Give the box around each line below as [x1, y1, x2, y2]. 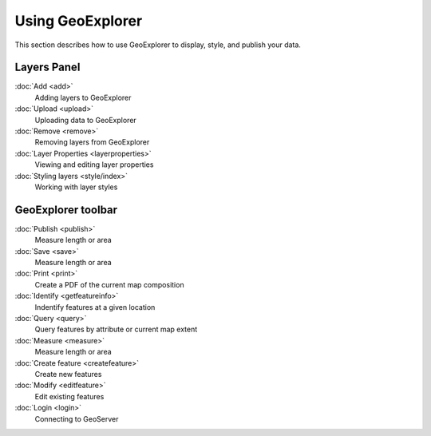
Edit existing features [34, 391, 105, 401]
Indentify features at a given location [34, 302, 156, 311]
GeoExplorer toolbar [14, 203, 118, 216]
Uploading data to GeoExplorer [34, 115, 137, 125]
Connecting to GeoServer [34, 414, 119, 423]
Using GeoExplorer [14, 12, 143, 30]
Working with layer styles [34, 182, 118, 192]
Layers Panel [14, 61, 81, 74]
